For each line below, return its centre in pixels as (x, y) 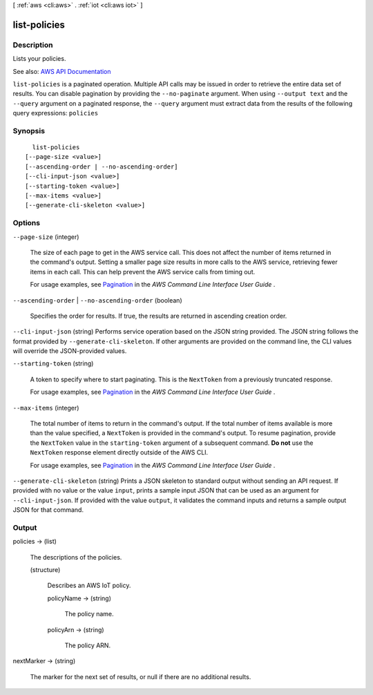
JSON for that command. (48, 510)
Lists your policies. (39, 59)
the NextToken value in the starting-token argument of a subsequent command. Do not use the (172, 443)
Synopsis (29, 131)
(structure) (45, 570)
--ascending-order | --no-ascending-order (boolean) (97, 300)
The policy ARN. (87, 645)
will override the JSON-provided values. (70, 351)
